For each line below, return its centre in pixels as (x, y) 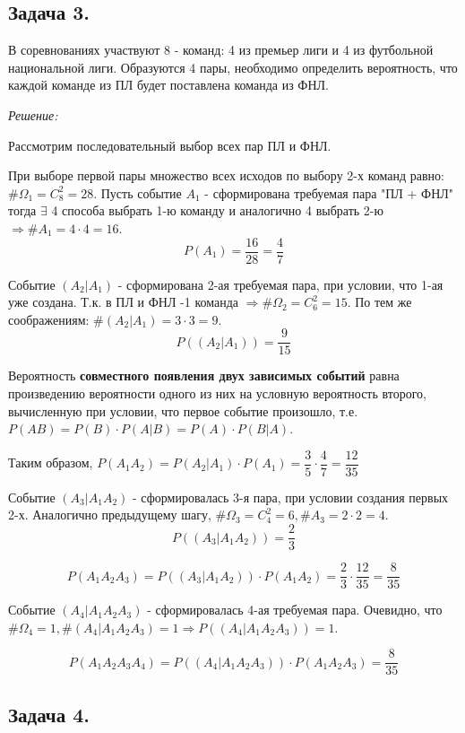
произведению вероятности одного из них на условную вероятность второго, (217, 393)
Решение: (33, 114)
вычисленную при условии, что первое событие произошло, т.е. (183, 410)
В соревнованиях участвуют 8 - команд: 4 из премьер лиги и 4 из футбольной (221, 50)
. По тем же (379, 302)
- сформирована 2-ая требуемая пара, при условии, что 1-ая (280, 284)
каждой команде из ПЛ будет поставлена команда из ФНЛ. (168, 85)
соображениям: (49, 319)
